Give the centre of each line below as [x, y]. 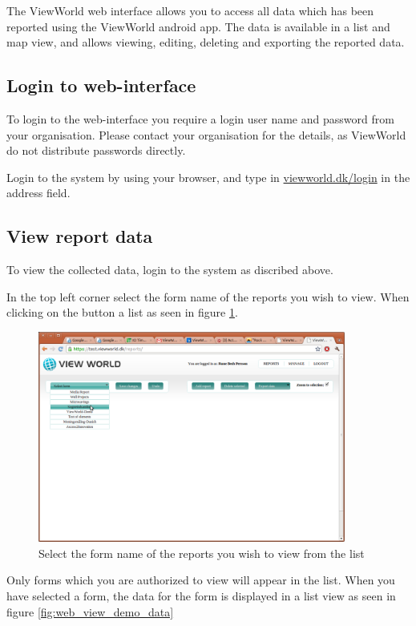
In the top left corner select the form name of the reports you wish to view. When [208, 296]
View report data [80, 236]
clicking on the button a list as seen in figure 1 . [122, 312]
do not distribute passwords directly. [96, 150]
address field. [38, 193]
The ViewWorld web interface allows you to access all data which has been [190, 10]
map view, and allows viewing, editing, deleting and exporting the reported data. [206, 42]
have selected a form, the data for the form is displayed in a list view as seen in [201, 596]
